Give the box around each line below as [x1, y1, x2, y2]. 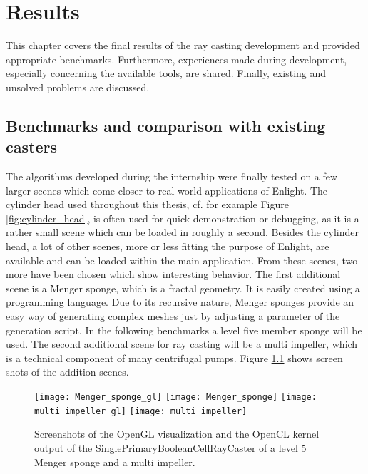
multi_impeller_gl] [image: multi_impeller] [34, 406, 247, 416]
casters [6, 135, 57, 158]
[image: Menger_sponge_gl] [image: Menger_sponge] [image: [34, 392, 317, 402]
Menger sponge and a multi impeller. [34, 454, 195, 469]
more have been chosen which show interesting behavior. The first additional [6, 267, 341, 282]
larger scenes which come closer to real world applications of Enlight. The [6, 182, 327, 197]
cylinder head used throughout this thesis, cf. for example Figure [6, 197, 289, 212]
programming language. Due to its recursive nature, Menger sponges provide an [6, 294, 354, 309]
